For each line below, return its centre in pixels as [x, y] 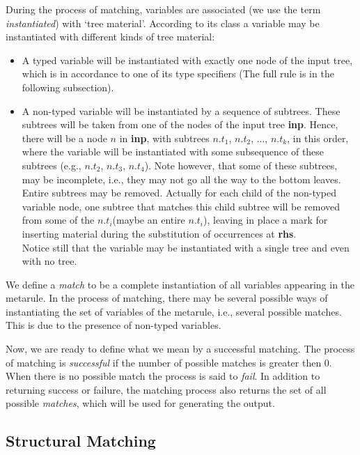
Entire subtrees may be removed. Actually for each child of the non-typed [179, 193]
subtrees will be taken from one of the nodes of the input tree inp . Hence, [180, 124]
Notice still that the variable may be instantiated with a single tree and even [186, 247]
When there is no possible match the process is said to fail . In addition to [163, 376]
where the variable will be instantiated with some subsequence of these [173, 152]
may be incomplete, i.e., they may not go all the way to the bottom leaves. [181, 179]
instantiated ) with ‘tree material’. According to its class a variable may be [163, 23]
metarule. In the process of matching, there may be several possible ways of [167, 298]
